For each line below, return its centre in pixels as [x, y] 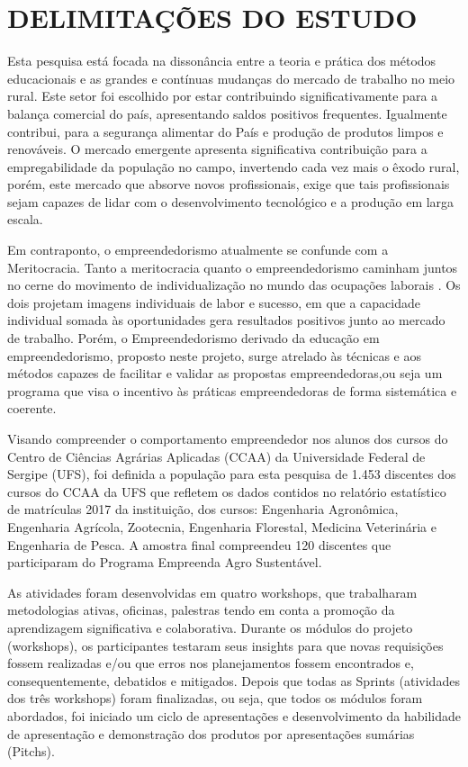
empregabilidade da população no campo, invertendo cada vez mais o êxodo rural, [234, 166]
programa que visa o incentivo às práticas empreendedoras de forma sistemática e [232, 390]
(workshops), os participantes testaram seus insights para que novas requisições [225, 645]
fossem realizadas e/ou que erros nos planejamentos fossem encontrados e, [211, 663]
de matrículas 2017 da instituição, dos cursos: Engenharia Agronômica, [203, 509]
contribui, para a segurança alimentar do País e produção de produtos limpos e [225, 131]
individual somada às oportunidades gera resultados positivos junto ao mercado [226, 320]
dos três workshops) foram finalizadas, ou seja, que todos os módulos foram [215, 698]
